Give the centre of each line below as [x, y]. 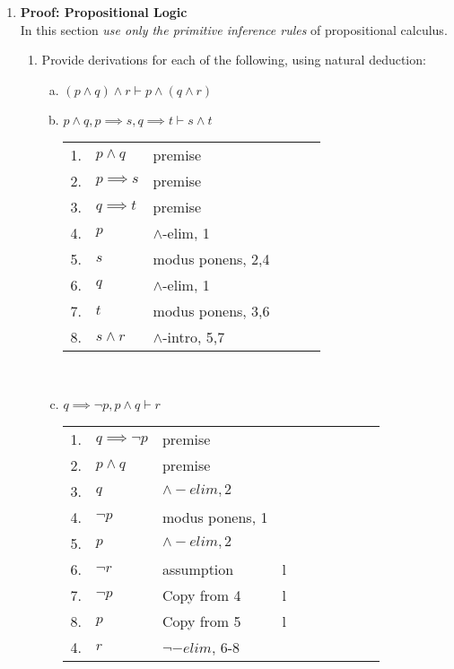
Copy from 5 [201, 621]
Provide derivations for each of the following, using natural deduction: [234, 60]
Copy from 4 [201, 595]
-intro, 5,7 [194, 336]
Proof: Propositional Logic [104, 12]
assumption [198, 569]
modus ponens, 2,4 [211, 258]
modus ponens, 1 [215, 517]
